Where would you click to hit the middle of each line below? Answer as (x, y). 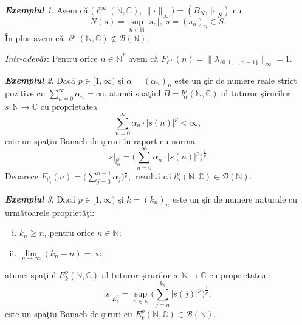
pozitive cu (25, 93)
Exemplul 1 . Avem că (46, 10)
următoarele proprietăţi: (50, 212)
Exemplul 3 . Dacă (40, 199)
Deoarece (22, 176)
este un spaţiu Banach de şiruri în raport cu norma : (103, 140)
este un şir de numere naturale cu (235, 199)
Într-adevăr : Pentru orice (51, 58)
